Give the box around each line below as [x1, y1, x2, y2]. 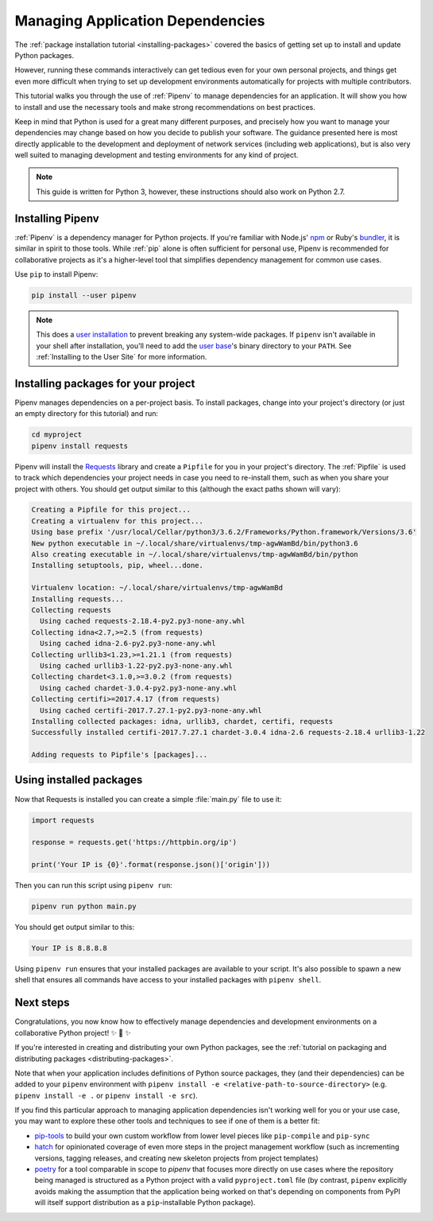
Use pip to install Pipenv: [14, 269, 99, 278]
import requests [31, 815, 95, 825]
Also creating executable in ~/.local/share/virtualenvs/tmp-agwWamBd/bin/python [31, 550, 359, 559]
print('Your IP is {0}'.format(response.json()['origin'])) [31, 860, 271, 869]
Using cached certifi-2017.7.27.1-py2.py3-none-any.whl [40, 706, 262, 715]
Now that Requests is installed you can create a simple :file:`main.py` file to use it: [14, 794, 282, 803]
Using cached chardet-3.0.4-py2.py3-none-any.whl [40, 683, 238, 692]
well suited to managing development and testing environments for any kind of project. [14, 150, 299, 160]
